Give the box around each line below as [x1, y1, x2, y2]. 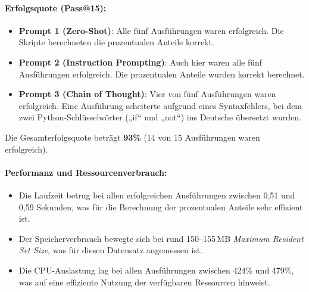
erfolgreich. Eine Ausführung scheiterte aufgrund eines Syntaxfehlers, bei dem [18, 99, 302, 111]
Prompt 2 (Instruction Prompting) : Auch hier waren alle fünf [18, 55, 263, 68]
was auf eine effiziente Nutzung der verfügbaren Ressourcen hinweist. [18, 275, 270, 288]
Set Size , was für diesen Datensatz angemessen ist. [18, 244, 203, 256]
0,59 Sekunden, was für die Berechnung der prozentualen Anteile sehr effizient [18, 200, 303, 213]
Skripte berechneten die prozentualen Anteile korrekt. [18, 36, 214, 48]
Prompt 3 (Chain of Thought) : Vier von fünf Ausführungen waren [18, 88, 276, 100]
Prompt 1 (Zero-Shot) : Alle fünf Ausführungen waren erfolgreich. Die [18, 24, 284, 36]
